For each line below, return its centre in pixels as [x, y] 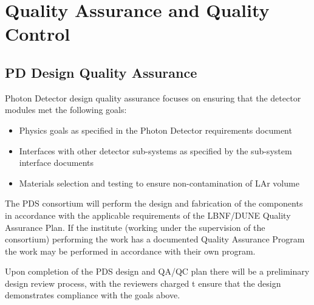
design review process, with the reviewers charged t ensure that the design [143, 283]
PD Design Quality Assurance [101, 72]
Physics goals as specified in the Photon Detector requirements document [155, 130]
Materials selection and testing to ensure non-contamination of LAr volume [159, 183]
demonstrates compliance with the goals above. [93, 295]
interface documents [56, 163]
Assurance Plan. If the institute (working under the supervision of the [135, 227]
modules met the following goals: [66, 110]
